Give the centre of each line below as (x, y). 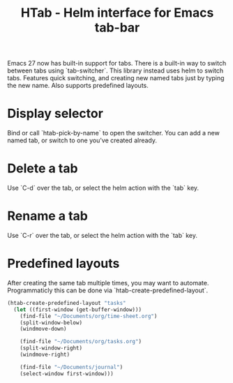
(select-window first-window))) (67, 374)
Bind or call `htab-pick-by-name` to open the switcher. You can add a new (113, 133)
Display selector (55, 114)
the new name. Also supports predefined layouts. (78, 86)
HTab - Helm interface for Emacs (117, 13)
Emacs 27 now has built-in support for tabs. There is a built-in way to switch (117, 63)
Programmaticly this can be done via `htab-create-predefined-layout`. (108, 290)
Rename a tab (48, 216)
